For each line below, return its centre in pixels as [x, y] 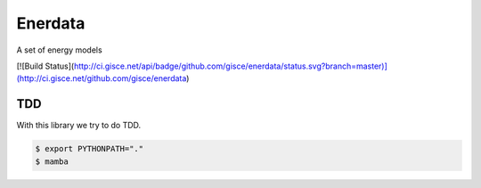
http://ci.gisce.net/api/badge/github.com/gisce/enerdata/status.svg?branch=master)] [230, 66]
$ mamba [52, 161]
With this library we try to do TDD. [79, 126]
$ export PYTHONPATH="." [90, 149]
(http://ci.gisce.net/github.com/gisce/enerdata [102, 78]
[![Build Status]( [45, 66]
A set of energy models [59, 50]
